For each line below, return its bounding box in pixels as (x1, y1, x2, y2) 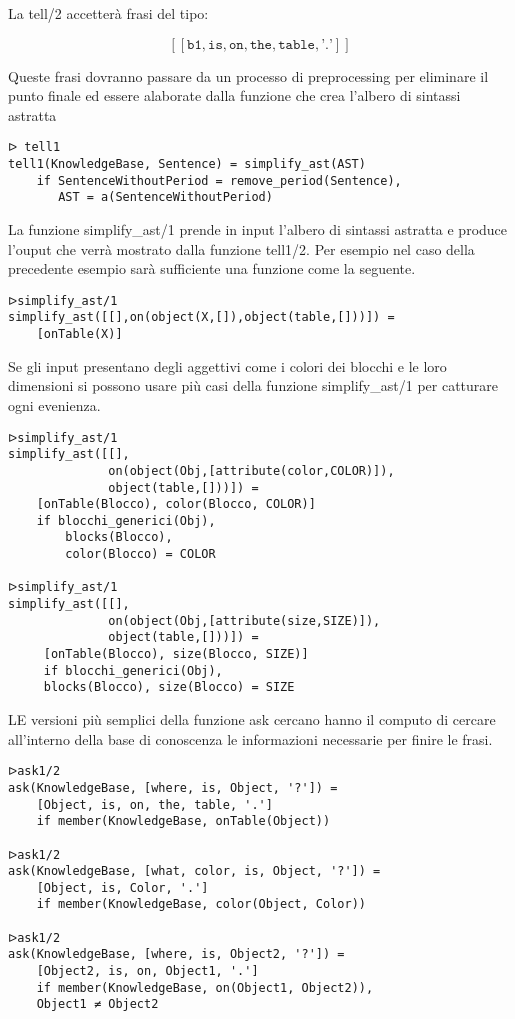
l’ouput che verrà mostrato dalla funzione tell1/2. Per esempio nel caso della (8, 238, 475, 259)
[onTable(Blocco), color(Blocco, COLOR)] (36, 497, 316, 512)
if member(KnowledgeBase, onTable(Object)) (36, 814, 331, 829)
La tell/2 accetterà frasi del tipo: (8, 3, 209, 23)
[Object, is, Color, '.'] (36, 880, 209, 895)
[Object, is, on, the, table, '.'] (36, 797, 273, 812)
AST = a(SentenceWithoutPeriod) (58, 190, 273, 205)
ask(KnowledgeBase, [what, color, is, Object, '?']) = (8, 864, 381, 879)
